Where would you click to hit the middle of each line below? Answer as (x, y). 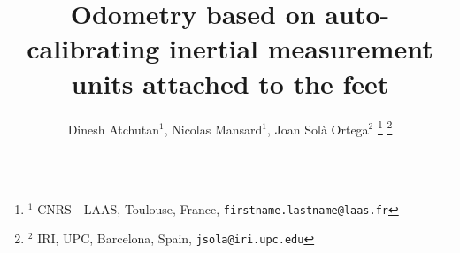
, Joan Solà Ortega (318, 129)
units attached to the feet (230, 83)
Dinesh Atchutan (113, 129)
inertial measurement (301, 48)
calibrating (93, 48)
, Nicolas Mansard (213, 129)
